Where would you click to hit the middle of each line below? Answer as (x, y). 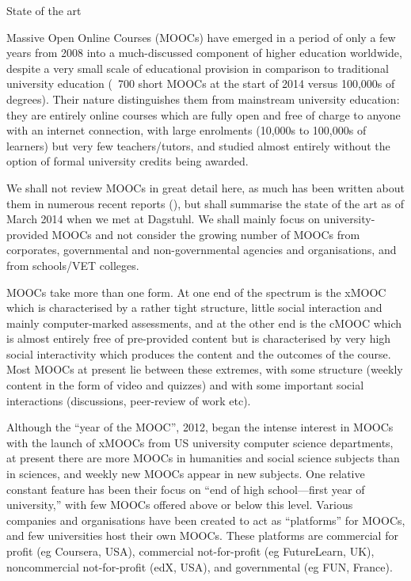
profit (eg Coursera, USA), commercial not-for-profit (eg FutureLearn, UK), (190, 551)
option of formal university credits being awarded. (127, 161)
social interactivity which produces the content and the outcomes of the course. (199, 353)
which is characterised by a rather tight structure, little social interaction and (194, 308)
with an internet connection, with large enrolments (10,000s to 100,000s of (186, 130)
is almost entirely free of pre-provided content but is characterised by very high (199, 338)
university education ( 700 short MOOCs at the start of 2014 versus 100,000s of (201, 84)
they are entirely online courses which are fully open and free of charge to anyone (204, 114)
